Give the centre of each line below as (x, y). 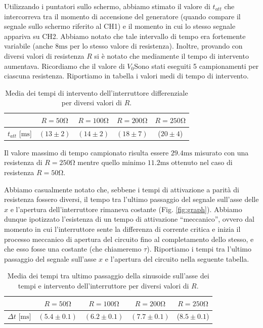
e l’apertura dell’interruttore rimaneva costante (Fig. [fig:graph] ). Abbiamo (126, 209)
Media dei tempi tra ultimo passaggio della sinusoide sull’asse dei (108, 276)
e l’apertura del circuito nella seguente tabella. (177, 258)
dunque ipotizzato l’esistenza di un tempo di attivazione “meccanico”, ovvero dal (129, 219)
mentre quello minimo (112, 162)
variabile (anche (29, 46)
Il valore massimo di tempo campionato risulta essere (86, 152)
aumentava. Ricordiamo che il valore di (64, 66)
